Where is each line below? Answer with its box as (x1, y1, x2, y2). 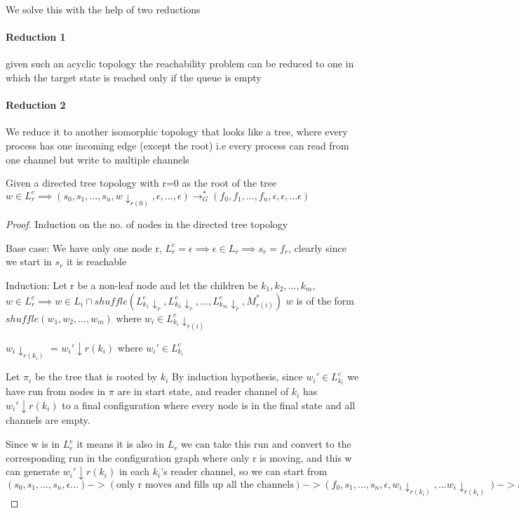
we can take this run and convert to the (181, 437, 351, 451)
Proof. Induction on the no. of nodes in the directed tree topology (6, 217, 288, 232)
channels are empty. (6, 413, 90, 427)
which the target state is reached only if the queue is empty (6, 69, 262, 84)
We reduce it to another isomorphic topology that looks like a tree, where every (6, 124, 348, 139)
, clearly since (288, 240, 346, 255)
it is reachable (66, 254, 127, 269)
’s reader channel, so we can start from (161, 464, 328, 479)
